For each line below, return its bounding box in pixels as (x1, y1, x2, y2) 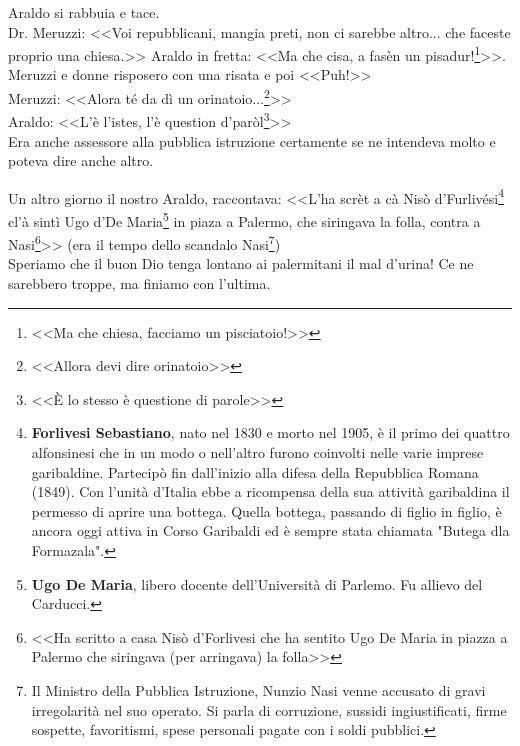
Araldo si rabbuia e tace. (8, 2, 160, 22)
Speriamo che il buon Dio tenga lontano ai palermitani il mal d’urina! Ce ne (8, 253, 474, 274)
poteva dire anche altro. (8, 150, 154, 171)
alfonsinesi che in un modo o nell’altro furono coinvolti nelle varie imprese (31, 442, 484, 463)
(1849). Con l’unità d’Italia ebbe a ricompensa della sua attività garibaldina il (31, 481, 510, 502)
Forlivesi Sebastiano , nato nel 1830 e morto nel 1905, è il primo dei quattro (31, 422, 510, 443)
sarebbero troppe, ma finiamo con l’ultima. (8, 273, 271, 294)
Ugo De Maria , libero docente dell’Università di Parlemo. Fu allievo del (31, 573, 483, 594)
